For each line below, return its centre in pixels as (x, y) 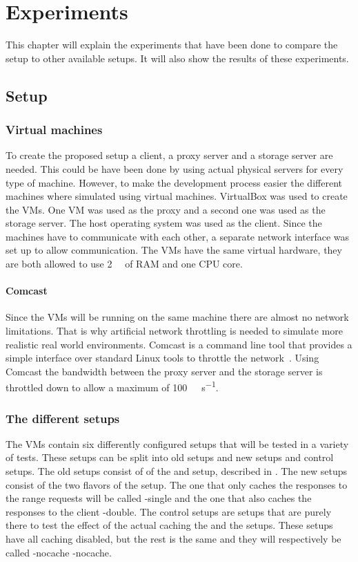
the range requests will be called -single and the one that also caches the (159, 498)
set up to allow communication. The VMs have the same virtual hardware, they (174, 250)
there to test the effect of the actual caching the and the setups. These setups (169, 525)
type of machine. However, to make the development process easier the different (174, 182)
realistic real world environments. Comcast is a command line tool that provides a (179, 344)
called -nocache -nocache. (59, 552)
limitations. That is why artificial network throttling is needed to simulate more (174, 331)
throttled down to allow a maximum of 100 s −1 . (112, 386)
